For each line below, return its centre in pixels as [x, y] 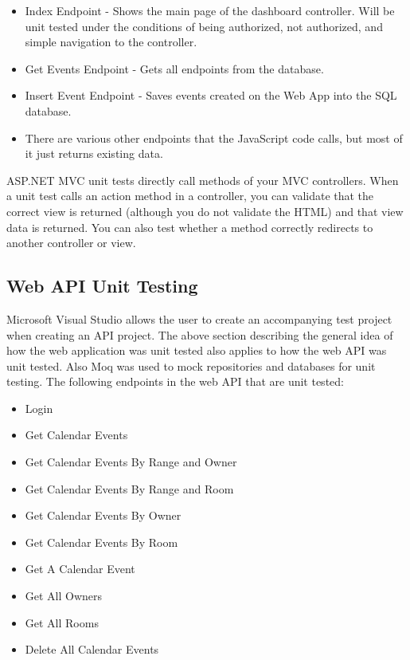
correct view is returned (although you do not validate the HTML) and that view [205, 211]
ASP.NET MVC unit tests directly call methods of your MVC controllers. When [203, 180]
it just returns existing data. [94, 153]
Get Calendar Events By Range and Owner [131, 462]
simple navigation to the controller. [111, 42]
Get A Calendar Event [80, 569]
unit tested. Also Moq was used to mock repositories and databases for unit [191, 365]
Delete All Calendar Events [92, 649]
